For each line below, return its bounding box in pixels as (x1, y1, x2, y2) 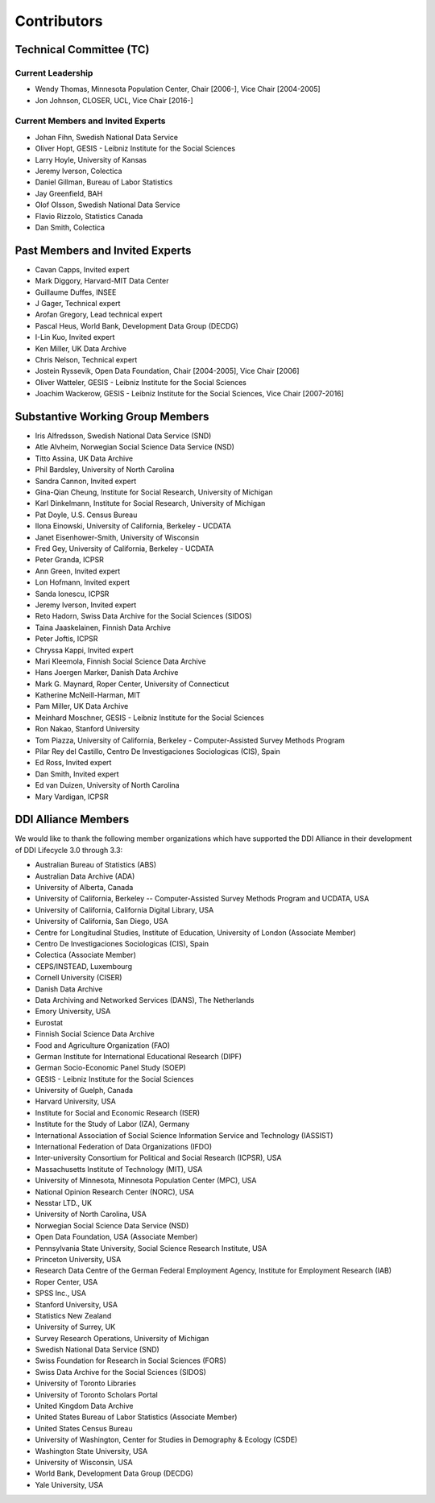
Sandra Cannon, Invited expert (35, 476, 137, 486)
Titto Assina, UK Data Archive (35, 453, 134, 463)
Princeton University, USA (35, 1254, 122, 1264)
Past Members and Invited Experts (14, 243, 192, 257)
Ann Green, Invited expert (35, 566, 121, 576)
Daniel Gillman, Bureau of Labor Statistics (35, 177, 173, 187)
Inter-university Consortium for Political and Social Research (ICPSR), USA (35, 1153, 282, 1163)
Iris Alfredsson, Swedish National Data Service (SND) (35, 431, 212, 441)
